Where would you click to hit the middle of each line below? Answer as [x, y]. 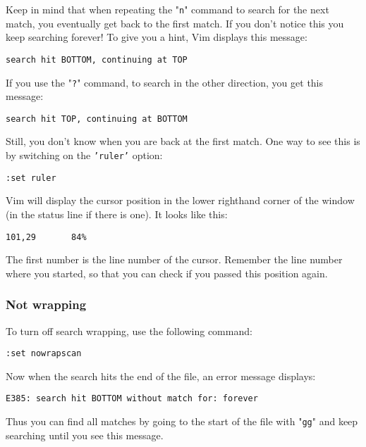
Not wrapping [46, 304]
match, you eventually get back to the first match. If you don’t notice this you [175, 23]
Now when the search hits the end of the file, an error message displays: [161, 376]
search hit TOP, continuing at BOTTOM [97, 119]
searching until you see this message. [85, 435]
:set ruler [31, 178]
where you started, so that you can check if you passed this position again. [167, 273]
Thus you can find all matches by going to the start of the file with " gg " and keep [182, 421]
